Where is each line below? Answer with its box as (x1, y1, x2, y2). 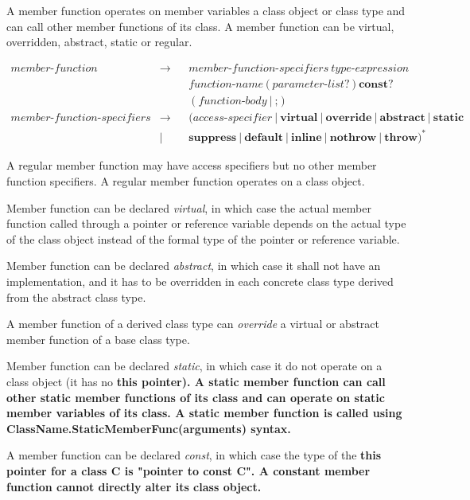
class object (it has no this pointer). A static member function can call (6, 373, 386, 389)
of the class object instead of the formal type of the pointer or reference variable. (6, 230, 400, 247)
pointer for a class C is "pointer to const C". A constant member (6, 462, 371, 479)
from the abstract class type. (6, 288, 146, 305)
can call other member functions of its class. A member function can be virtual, (6, 18, 394, 34)
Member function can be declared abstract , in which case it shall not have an (6, 257, 381, 274)
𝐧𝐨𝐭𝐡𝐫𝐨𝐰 (329, 132, 377, 144)
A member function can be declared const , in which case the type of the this (6, 447, 382, 463)
